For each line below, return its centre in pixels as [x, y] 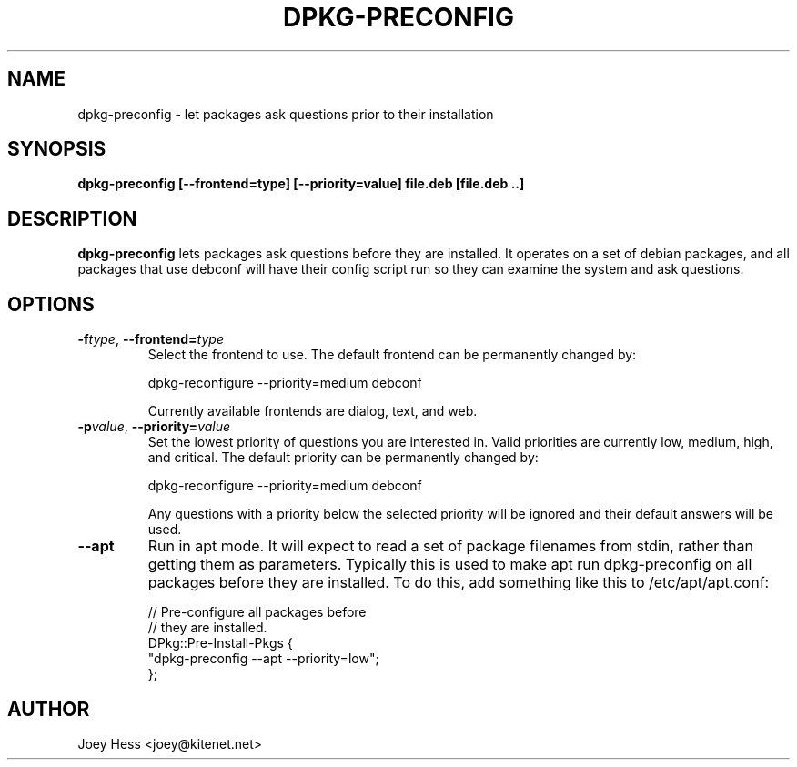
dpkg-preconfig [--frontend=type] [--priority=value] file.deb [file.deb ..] [301, 184]
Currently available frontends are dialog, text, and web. [313, 411]
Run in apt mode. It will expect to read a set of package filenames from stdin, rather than [451, 546]
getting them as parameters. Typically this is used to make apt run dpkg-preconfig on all [450, 565]
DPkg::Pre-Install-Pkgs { [220, 643]
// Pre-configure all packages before [257, 612]
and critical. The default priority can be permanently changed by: [343, 458]
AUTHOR [49, 709]
